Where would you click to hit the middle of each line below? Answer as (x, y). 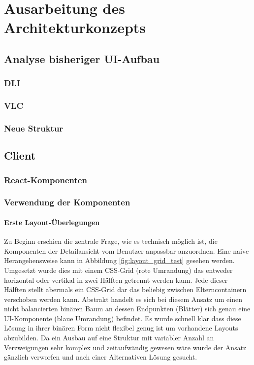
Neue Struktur (34, 128)
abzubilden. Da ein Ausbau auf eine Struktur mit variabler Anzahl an (109, 338)
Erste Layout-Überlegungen (52, 222)
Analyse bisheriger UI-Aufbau (82, 58)
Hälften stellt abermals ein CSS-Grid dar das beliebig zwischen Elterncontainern (125, 289)
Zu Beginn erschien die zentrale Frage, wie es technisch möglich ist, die (111, 241)
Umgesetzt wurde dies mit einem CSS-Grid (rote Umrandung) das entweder (118, 270)
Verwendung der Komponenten (67, 202)
